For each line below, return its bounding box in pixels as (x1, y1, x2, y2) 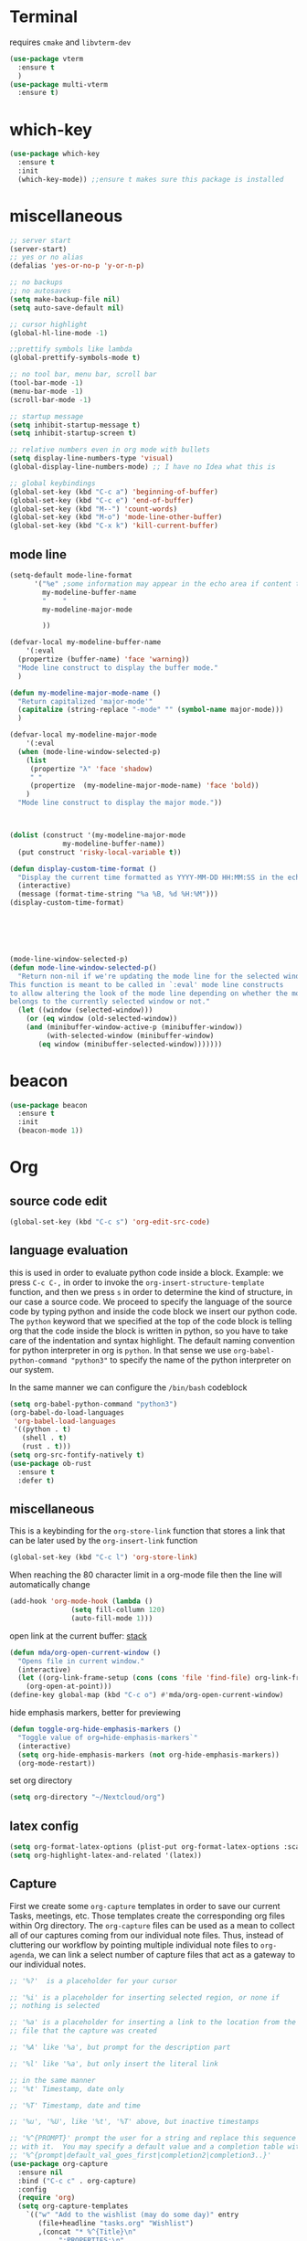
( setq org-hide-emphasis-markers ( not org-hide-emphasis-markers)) (17, 1750, 281, 1759)
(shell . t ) (21, 1433, 68, 1443)
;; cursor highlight (9, 320, 89, 329)
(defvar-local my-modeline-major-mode (9, 730, 157, 739)
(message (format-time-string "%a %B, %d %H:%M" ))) (17, 889, 219, 899)
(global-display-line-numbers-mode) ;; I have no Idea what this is (9, 462, 276, 472)
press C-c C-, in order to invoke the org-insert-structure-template (9, 1277, 265, 1288)
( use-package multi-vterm (9, 80, 108, 89)
